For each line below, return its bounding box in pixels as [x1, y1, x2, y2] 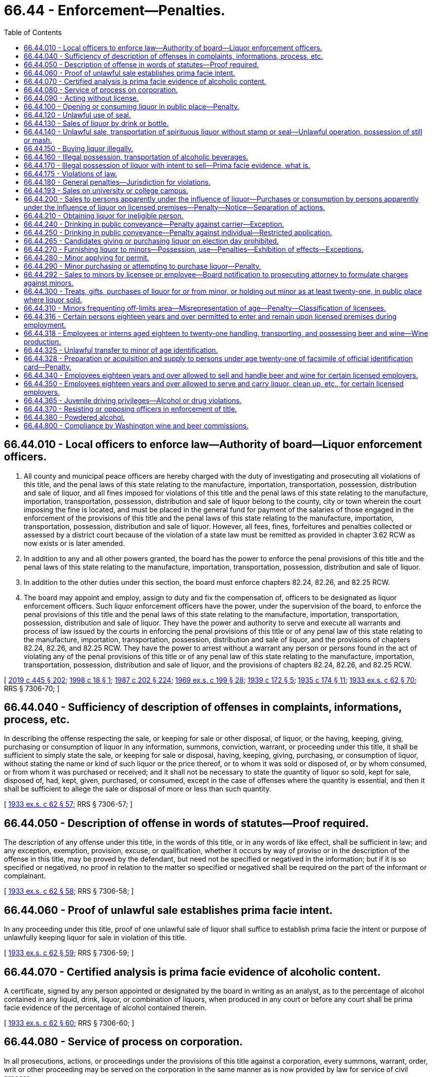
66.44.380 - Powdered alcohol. [24, 413, 125, 421]
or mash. [24, 135, 52, 144]
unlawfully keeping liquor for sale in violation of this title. [4, 933, 187, 942]
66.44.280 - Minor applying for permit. [24, 253, 149, 262]
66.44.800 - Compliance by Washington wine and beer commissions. [24, 421, 249, 430]
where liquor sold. [24, 295, 82, 304]
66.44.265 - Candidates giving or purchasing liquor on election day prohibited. [24, 236, 279, 245]
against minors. [24, 278, 73, 287]
